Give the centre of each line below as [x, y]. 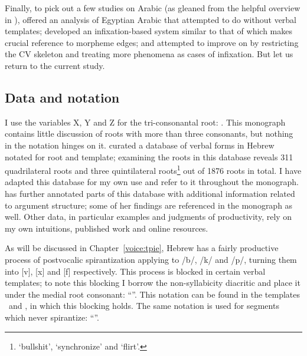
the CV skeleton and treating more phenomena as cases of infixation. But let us [149, 54]
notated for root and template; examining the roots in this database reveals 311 [149, 156]
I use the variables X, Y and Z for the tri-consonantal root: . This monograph [145, 122]
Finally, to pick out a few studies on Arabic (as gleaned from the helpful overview [153, 8]
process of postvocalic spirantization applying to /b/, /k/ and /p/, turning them [151, 259]
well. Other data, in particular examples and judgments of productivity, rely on [148, 217]
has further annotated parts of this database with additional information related [150, 193]
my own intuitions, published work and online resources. [107, 228]
